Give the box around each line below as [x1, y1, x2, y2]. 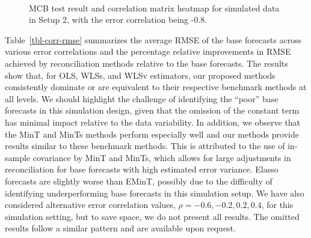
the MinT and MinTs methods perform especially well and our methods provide [5, 127, 299, 140]
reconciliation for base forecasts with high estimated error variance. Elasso [5, 163, 279, 175]
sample [5, 151, 31, 163]
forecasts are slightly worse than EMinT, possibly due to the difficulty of [5, 174, 273, 187]
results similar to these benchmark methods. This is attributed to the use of [5, 139, 285, 152]
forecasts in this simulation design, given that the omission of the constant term [5, 104, 300, 117]
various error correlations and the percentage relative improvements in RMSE [5, 45, 291, 58]
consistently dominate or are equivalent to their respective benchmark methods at [5, 81, 307, 93]
